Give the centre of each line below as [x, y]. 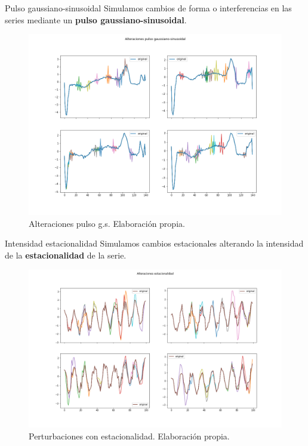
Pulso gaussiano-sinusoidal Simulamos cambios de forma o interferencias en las [148, 8]
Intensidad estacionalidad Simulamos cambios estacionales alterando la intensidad [154, 243]
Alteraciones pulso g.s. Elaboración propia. [107, 223]
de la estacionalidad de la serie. [66, 255]
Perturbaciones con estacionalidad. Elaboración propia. [129, 436]
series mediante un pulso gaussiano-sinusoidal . [96, 19]
